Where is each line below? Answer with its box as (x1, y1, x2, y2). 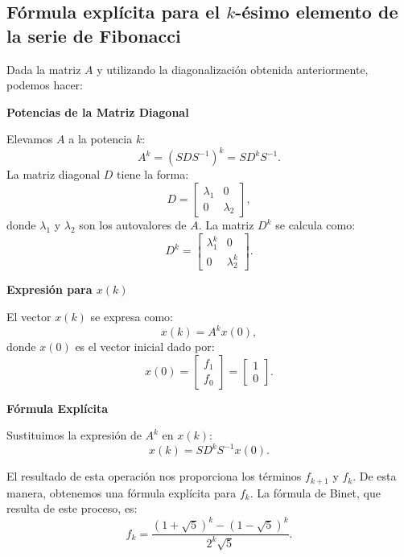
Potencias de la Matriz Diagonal (6, 103, 189, 120)
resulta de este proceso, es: (6, 500, 138, 517)
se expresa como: (90, 307, 174, 324)
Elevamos (6, 130, 53, 147)
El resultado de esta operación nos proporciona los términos (6, 468, 302, 485)
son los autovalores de (79, 217, 187, 233)
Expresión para (6, 281, 93, 298)
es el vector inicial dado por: (75, 338, 215, 354)
